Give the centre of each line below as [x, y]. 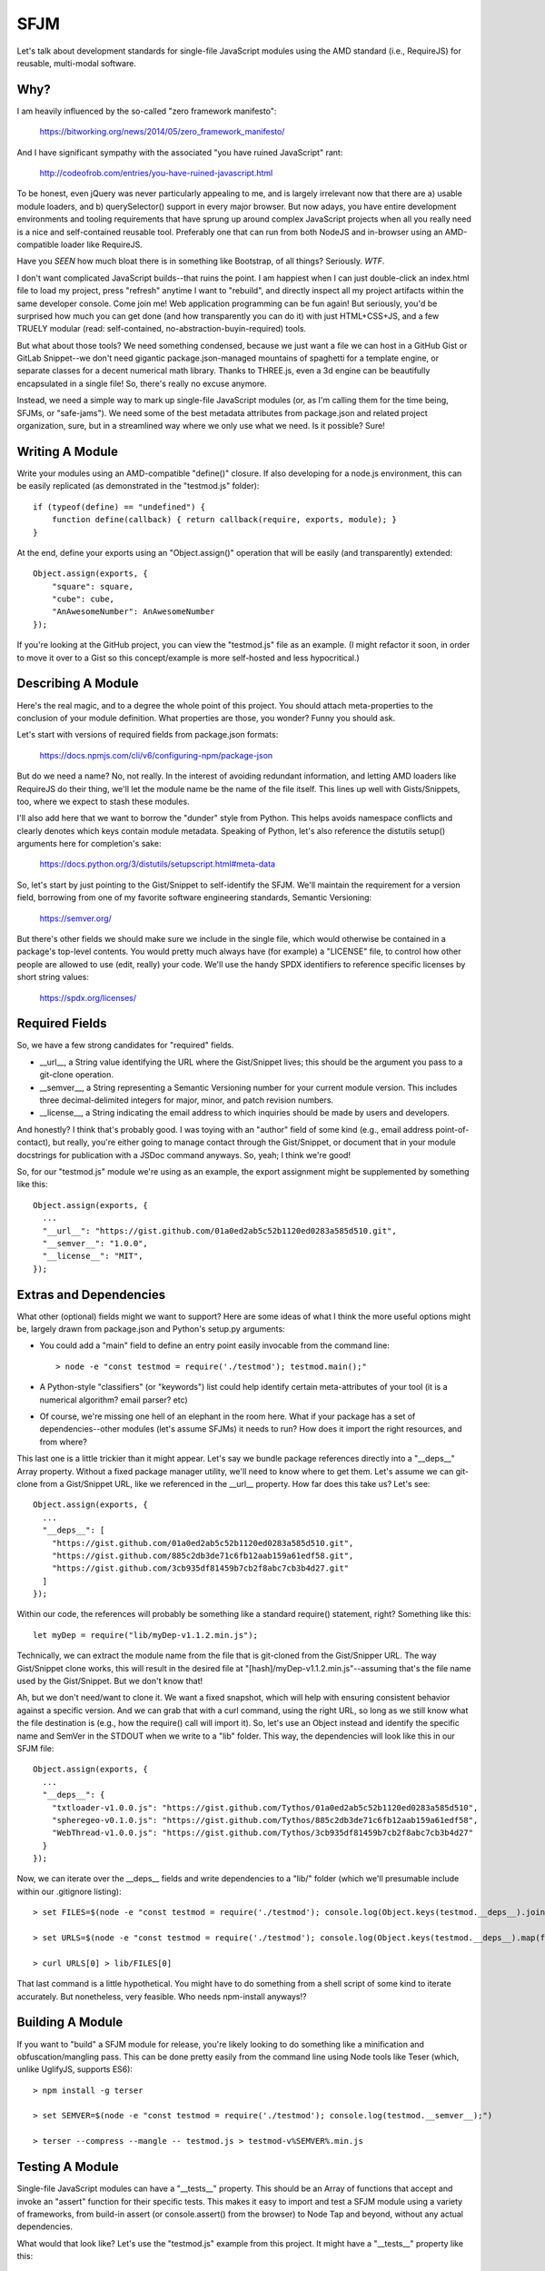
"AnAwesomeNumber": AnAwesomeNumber [133, 612]
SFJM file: [35, 1748]
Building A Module [70, 2023]
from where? [64, 1442]
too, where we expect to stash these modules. [103, 801]
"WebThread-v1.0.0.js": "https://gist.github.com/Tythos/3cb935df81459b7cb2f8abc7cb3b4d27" [263, 1833]
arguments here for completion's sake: [89, 844]
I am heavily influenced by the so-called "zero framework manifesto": [147, 111]
